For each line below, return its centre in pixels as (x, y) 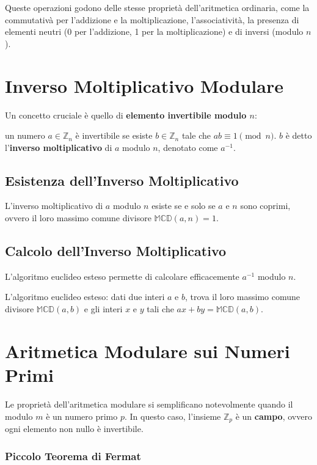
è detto (299, 135)
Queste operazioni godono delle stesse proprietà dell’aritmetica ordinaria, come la (157, 7)
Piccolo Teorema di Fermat (73, 456)
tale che (196, 135)
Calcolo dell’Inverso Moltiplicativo (116, 251)
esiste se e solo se (184, 206)
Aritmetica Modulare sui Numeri (148, 350)
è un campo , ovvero (274, 416)
